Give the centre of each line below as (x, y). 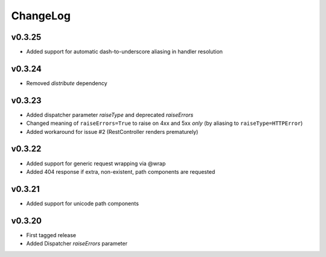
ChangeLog (41, 16)
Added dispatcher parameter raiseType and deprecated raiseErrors (110, 115)
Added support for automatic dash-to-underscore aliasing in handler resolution (125, 52)
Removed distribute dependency (67, 83)
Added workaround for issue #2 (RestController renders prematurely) (112, 132)
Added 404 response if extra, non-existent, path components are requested (121, 171)
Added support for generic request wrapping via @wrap (96, 163)
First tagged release (51, 235)
